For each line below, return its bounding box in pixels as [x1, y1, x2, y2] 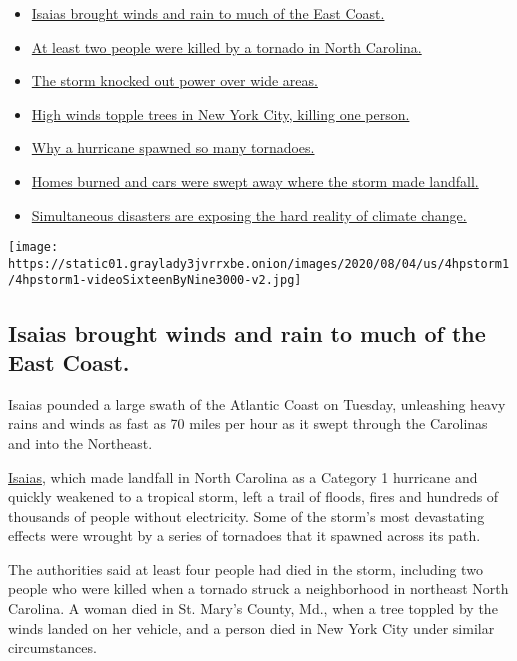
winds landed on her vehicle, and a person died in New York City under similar [8, 617, 495, 638]
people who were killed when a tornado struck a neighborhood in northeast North [8, 578, 509, 599]
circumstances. [8, 637, 97, 658]
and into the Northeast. [8, 432, 153, 453]
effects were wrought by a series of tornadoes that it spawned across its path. [8, 525, 481, 546]
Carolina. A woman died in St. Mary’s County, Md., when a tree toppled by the [8, 598, 498, 619]
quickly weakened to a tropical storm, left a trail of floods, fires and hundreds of [8, 486, 499, 507]
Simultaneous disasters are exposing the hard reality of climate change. [31, 204, 467, 225]
